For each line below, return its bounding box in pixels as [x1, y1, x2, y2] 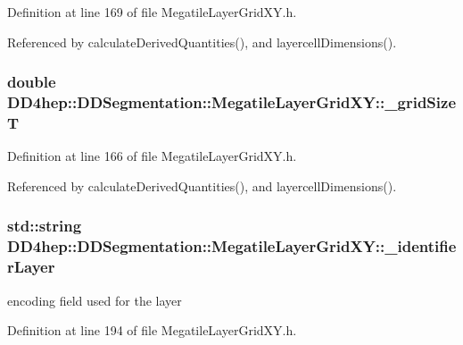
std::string [7, 215, 82, 237]
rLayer [7, 256, 55, 278]
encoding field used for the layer [7, 290, 182, 309]
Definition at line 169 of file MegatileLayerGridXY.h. [7, 3, 297, 21]
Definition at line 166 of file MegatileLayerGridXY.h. [7, 147, 297, 165]
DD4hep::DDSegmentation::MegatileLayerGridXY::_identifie [7, 235, 457, 257]
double [7, 71, 56, 93]
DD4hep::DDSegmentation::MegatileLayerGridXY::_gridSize [7, 91, 456, 114]
